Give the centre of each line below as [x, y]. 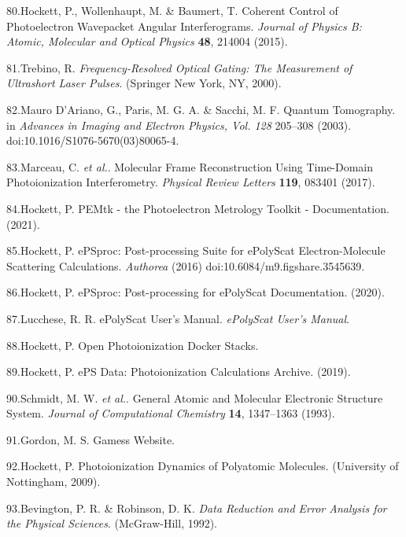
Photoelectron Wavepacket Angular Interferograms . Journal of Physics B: [184, 26]
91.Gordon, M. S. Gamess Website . [91, 439]
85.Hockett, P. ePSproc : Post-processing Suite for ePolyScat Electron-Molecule [196, 250]
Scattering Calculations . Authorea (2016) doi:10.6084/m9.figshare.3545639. [186, 265]
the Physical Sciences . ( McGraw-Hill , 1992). [112, 523]
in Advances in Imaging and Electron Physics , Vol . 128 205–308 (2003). [179, 125]
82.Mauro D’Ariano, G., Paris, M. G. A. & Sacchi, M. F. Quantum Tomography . [201, 109]
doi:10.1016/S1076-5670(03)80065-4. [93, 140]
